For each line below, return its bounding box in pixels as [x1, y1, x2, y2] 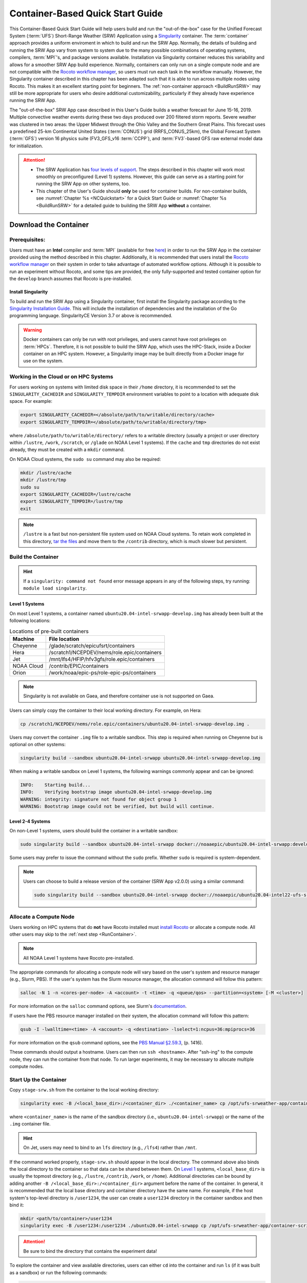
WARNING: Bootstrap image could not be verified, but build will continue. [20, 804, 215, 809]
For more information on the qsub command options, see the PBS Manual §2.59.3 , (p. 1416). [9, 1039, 203, 1045]
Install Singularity [9, 289, 48, 295]
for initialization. [9, 143, 43, 149]
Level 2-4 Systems [9, 818, 51, 824]
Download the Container [9, 221, 89, 229]
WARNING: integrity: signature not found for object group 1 [20, 796, 177, 802]
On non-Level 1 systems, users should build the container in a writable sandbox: [9, 828, 179, 834]
